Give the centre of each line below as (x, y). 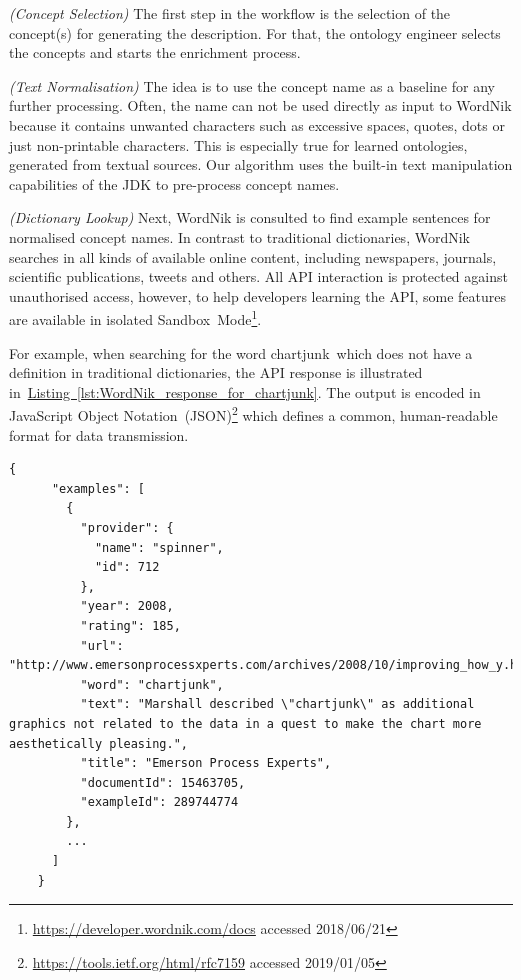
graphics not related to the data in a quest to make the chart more (245, 723)
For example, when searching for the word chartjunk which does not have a (241, 352)
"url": (102, 645)
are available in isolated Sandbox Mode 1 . (135, 317)
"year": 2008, (127, 606)
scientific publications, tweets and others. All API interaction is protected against (258, 276)
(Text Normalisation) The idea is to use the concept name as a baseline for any (252, 85)
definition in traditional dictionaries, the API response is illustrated (216, 372)
